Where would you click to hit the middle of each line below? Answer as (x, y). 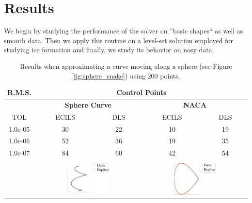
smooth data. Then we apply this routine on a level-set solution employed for (118, 40)
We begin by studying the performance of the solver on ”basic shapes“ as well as (124, 31)
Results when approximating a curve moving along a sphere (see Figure (126, 66)
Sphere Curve (88, 104)
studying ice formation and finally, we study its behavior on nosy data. (109, 50)
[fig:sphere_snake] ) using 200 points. (126, 75)
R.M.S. (19, 92)
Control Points (142, 92)
